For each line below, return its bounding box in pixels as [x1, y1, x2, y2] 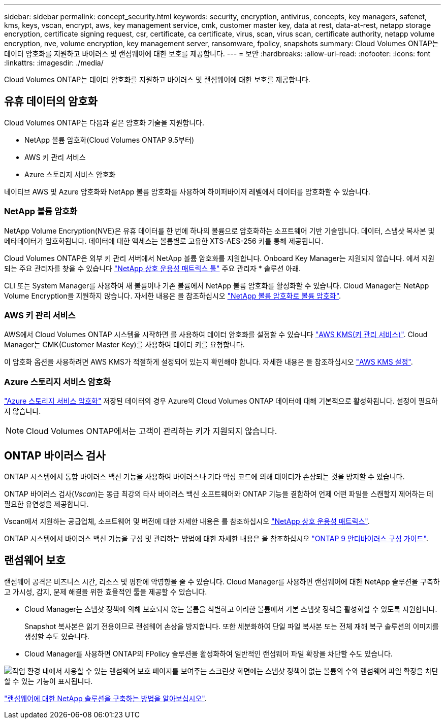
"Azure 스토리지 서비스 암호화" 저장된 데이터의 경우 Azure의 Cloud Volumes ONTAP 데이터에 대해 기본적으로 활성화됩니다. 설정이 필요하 [4, 397, 438, 406]
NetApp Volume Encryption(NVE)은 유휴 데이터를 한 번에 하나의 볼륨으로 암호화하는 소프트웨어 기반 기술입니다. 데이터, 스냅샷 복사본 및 [4, 226, 435, 235]
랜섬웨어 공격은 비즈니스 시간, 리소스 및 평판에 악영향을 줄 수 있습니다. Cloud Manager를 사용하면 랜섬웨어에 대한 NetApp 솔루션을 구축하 [4, 577, 440, 586]
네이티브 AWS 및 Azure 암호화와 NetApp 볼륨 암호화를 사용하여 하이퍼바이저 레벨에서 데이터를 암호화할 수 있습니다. [4, 187, 370, 196]
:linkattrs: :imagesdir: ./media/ [4, 58, 104, 67]
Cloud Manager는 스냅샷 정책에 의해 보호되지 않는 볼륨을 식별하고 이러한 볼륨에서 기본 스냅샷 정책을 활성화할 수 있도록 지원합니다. [24, 604, 437, 613]
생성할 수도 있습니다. [24, 632, 89, 641]
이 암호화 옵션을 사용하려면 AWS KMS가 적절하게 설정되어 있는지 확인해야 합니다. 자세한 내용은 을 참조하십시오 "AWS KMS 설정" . [4, 357, 413, 367]
